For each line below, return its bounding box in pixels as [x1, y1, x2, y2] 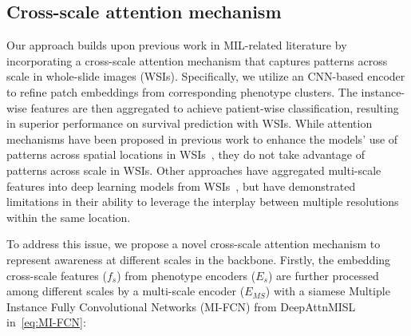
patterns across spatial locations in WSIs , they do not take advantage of [6, 146, 365, 163]
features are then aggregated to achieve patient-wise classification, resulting [30, 99, 399, 116]
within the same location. [6, 208, 131, 225]
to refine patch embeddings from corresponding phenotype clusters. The [6, 83, 358, 100]
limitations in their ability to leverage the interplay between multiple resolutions [6, 193, 399, 210]
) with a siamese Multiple [265, 283, 390, 299]
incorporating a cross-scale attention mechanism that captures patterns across [6, 52, 388, 69]
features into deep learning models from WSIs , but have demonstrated [6, 177, 356, 194]
